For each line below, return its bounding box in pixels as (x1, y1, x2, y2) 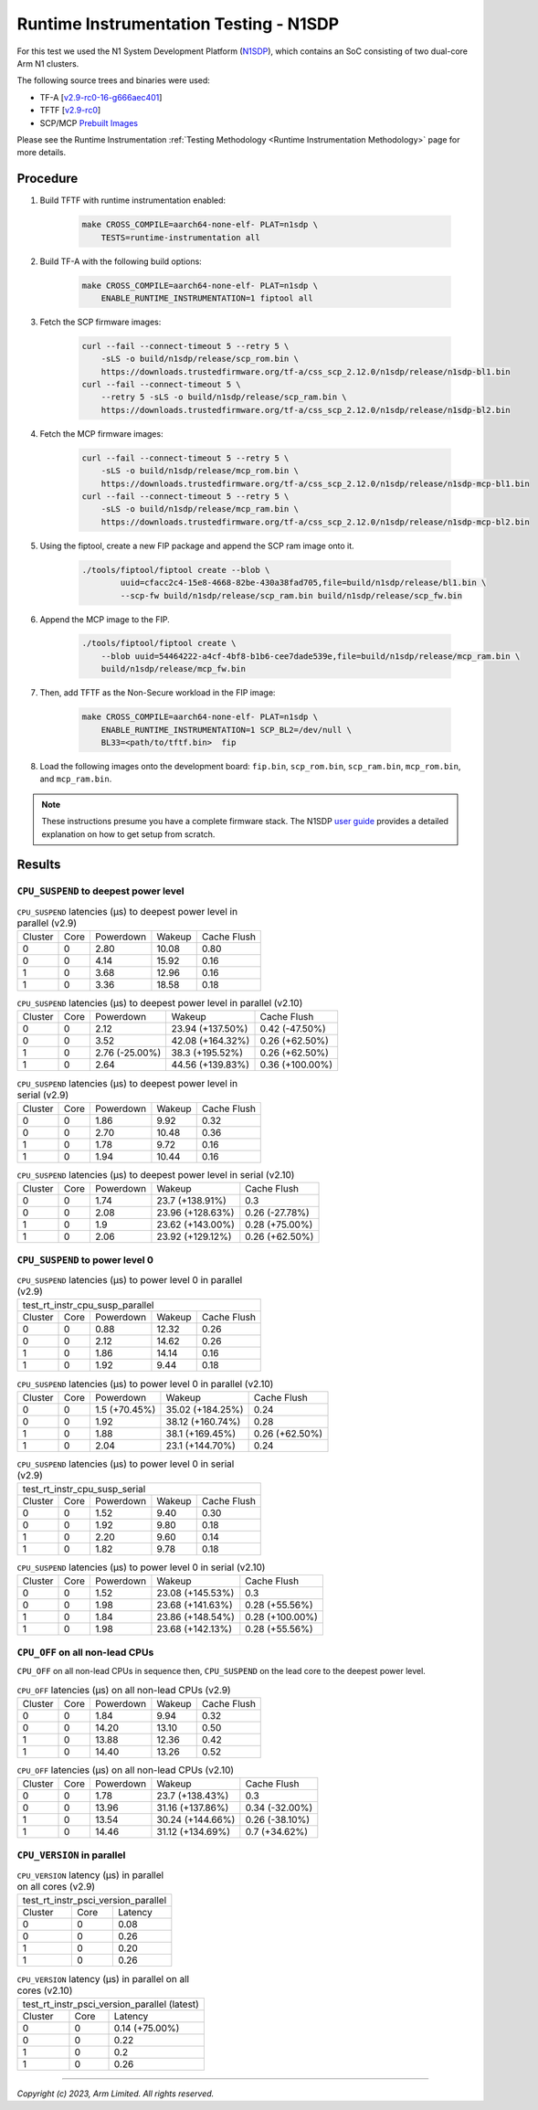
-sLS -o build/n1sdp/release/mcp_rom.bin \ (100, 466, 299, 476)
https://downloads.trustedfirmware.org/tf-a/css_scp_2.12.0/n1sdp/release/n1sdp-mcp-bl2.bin (100, 516, 530, 527)
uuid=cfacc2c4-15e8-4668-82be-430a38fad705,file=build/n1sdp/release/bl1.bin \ (120, 578, 487, 588)
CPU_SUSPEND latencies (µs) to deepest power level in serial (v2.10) (16, 1169, 295, 1182)
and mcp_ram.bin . (39, 773, 112, 785)
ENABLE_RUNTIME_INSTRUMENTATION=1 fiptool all (100, 292, 314, 303)
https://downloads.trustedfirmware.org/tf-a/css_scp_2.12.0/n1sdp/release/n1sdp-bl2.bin (100, 405, 511, 415)
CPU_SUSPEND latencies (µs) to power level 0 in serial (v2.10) (16, 1561, 266, 1574)
